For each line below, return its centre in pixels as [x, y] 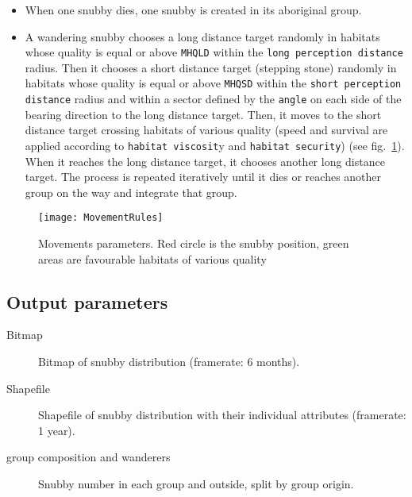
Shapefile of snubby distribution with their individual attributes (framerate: [222, 415]
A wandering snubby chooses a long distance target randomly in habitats [202, 36]
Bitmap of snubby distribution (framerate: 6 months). [169, 362]
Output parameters [87, 301]
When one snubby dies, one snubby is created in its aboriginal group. [193, 10]
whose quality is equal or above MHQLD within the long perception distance [214, 52]
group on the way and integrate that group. [131, 192]
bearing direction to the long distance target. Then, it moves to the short [203, 114]
